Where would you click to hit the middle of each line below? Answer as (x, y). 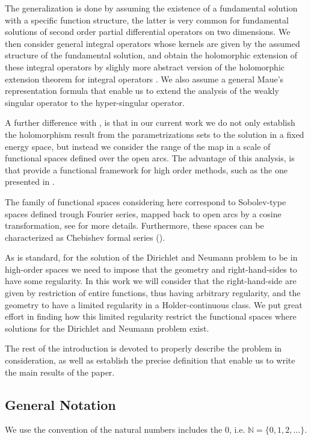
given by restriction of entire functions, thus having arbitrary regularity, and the (153, 293)
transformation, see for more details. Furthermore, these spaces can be (134, 225)
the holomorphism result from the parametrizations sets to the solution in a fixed (155, 134)
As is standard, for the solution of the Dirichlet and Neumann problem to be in (151, 257)
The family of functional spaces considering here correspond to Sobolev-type (146, 201)
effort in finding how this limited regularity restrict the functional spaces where (151, 316)
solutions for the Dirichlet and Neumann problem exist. (107, 328)
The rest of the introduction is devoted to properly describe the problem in (143, 348)
